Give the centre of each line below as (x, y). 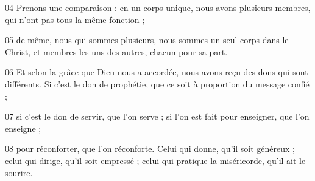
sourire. (19, 172)
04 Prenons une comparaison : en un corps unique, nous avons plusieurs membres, (158, 7)
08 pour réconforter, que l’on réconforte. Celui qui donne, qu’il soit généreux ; (150, 149)
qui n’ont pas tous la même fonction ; (75, 19)
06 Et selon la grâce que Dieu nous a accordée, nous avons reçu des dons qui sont (157, 72)
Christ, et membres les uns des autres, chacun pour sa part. (116, 51)
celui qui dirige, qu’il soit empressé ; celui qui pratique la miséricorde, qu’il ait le (155, 160)
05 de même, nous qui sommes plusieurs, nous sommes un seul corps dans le (147, 40)
